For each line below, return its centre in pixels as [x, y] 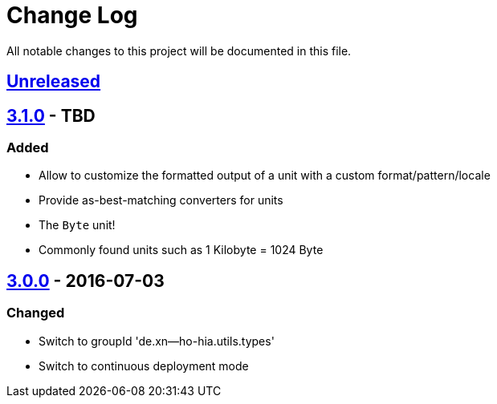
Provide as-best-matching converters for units [161, 200]
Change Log [72, 15]
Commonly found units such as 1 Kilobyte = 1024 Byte [181, 250]
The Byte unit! [77, 225]
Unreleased [54, 82]
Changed [36, 313]
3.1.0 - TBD [51, 115]
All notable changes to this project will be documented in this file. [179, 50]
